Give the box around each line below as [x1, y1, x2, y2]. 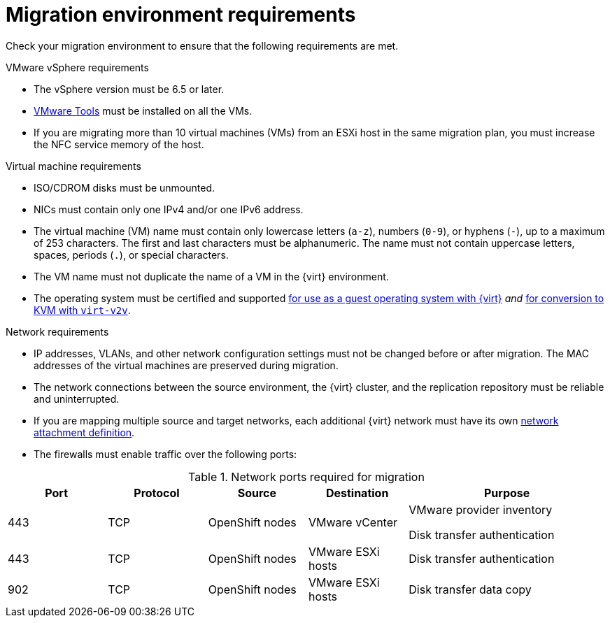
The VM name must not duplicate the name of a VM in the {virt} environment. [34, 270, 389, 282]
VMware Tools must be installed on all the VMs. [34, 104, 253, 117]
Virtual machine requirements [6, 159, 141, 172]
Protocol [134, 485, 180, 500]
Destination [325, 485, 389, 500]
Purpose [483, 485, 530, 500]
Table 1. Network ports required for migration [188, 469, 425, 484]
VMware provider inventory [409, 502, 553, 517]
